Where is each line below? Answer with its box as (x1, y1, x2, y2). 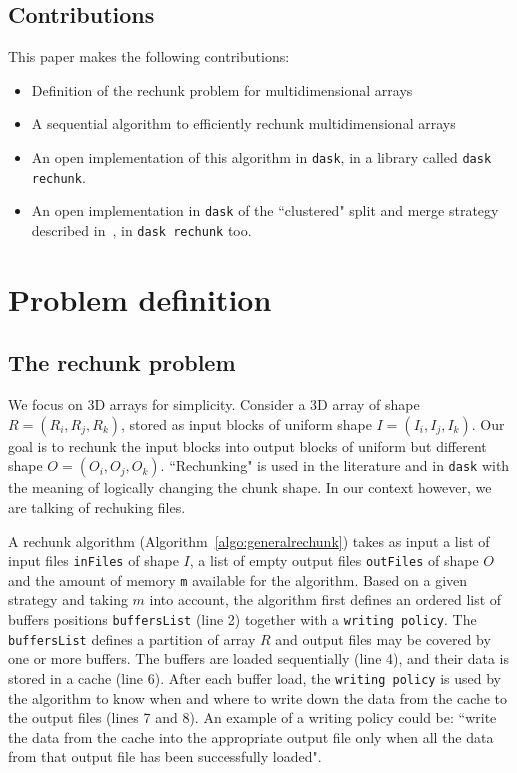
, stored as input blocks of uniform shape (121, 413, 372, 434)
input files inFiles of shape (8, 550, 179, 571)
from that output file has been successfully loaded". (8, 746, 322, 767)
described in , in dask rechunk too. (31, 219, 252, 240)
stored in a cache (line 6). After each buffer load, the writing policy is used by (8, 667, 501, 688)
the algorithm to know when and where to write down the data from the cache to (8, 687, 508, 708)
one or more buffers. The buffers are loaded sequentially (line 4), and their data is (8, 648, 510, 669)
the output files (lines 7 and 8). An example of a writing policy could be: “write (8, 707, 497, 728)
